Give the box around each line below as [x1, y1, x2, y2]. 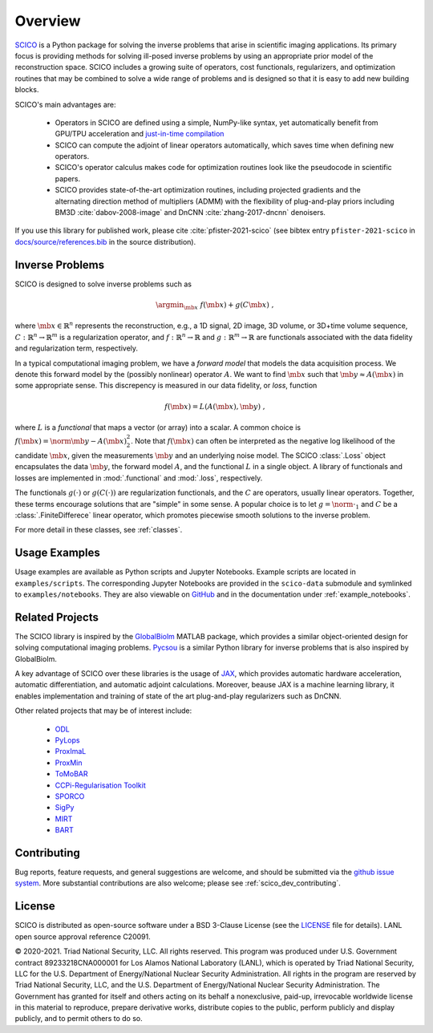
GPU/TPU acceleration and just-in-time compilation [55, 129, 225, 139]
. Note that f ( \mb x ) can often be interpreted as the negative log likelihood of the [131, 436, 396, 446]
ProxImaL [55, 747, 87, 756]
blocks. [14, 85, 39, 95]
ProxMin [55, 758, 83, 768]
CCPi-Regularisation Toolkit [55, 780, 146, 790]
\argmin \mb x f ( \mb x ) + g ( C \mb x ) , [156, 300, 274, 311]
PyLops [55, 735, 80, 745]
